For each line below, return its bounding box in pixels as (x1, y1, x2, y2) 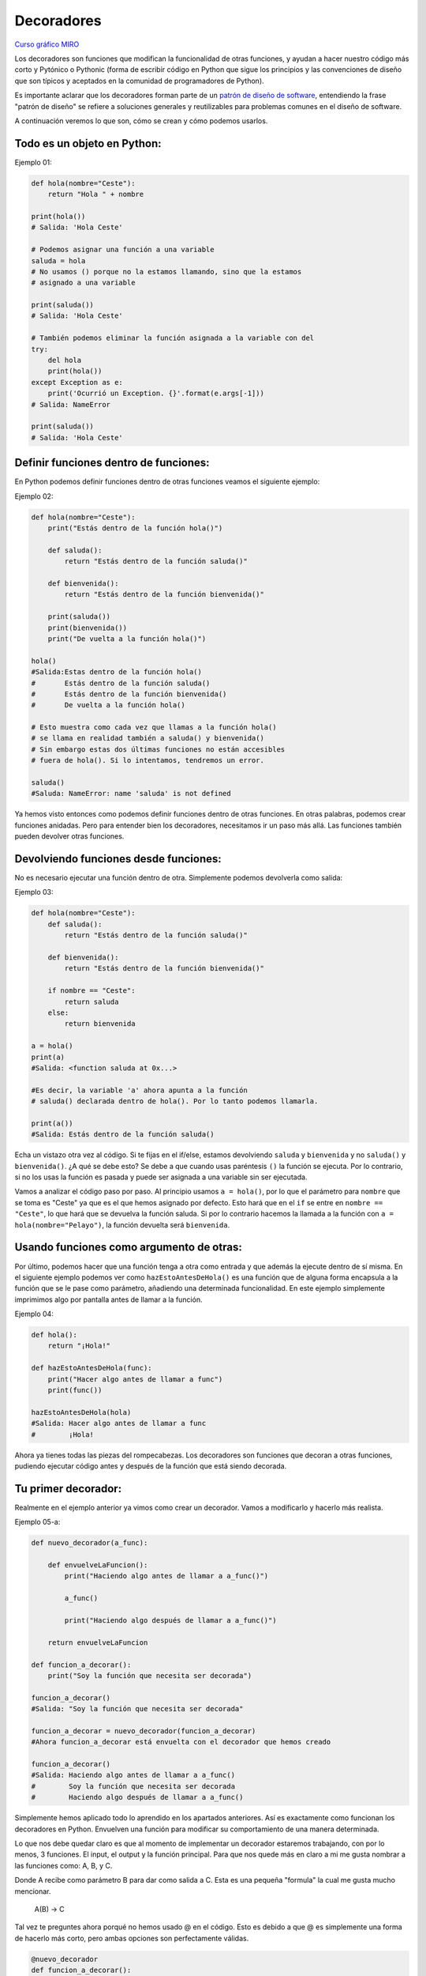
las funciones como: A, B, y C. (14, 1861, 113, 1870)
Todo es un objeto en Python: (14, 137, 162, 150)
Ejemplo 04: (14, 1309, 54, 1319)
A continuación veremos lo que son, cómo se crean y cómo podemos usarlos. (14, 115, 268, 126)
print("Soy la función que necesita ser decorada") (47, 1671, 252, 1680)
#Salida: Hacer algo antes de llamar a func (31, 1419, 207, 1428)
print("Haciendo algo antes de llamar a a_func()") (64, 1571, 269, 1581)
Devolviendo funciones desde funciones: (14, 852, 222, 865)
